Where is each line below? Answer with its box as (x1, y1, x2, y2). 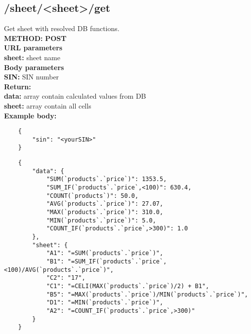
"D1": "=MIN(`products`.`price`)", (46, 299, 164, 306)
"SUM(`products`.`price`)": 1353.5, (46, 176, 167, 183)
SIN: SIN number (4, 72, 59, 82)
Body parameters (4, 62, 64, 72)
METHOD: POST (4, 33, 67, 43)
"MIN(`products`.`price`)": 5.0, (46, 217, 156, 224)
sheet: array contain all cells (4, 100, 91, 111)
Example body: (4, 110, 57, 120)
